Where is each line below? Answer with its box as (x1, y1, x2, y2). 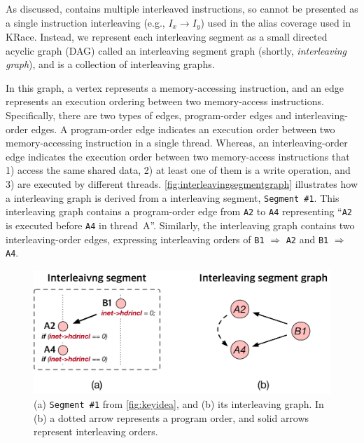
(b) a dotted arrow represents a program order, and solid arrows (34, 410, 309, 425)
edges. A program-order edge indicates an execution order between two (31, 121, 335, 136)
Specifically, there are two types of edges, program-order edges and (6, 108, 292, 123)
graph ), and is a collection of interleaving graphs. (6, 57, 215, 71)
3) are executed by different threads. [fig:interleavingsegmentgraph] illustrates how (6, 176, 358, 191)
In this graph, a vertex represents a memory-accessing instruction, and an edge (6, 80, 344, 95)
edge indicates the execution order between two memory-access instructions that (6, 149, 350, 163)
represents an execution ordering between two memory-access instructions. (6, 94, 324, 109)
